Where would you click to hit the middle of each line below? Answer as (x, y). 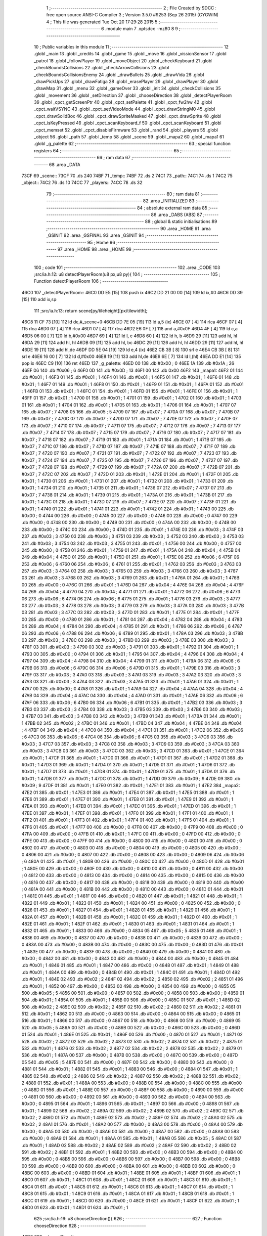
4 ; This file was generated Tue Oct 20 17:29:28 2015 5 (102, 22)
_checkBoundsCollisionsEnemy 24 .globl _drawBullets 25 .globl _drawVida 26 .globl (119, 75)
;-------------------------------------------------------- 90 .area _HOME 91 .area (129, 228)
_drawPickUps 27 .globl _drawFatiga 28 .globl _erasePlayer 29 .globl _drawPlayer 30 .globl (126, 81)
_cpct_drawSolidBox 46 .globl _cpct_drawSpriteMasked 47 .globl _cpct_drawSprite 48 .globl (128, 116)
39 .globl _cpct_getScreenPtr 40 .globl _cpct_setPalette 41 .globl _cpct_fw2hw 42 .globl (123, 102)
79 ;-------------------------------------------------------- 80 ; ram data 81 (123, 194)
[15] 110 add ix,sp (39, 300)
